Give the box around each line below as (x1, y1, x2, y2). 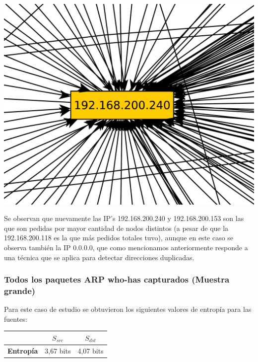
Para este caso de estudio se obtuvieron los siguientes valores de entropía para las (4, 304, 252, 314)
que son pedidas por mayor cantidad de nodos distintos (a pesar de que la (4, 222, 229, 233)
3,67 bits (45, 345, 71, 356)
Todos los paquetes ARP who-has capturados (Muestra (4, 273, 230, 286)
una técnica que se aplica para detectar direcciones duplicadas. (4, 252, 194, 262)
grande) (4, 285, 36, 296)
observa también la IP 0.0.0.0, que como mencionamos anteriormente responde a (4, 242, 248, 252)
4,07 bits (77, 345, 104, 356)
